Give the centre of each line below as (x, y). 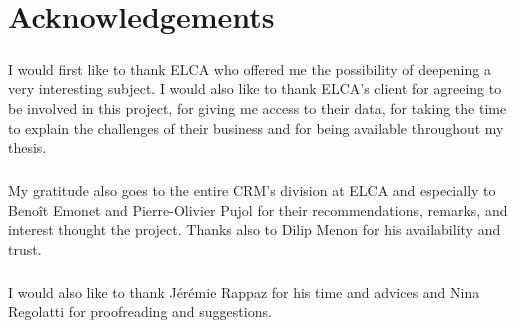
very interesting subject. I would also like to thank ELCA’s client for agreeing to (255, 88)
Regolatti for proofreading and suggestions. (140, 311)
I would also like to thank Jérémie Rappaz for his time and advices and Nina (244, 291)
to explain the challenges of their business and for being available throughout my (256, 127)
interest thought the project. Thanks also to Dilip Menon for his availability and (254, 229)
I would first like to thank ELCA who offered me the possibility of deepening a (249, 68)
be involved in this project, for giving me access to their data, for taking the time (257, 107)
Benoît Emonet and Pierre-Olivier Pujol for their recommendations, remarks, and (258, 209)
